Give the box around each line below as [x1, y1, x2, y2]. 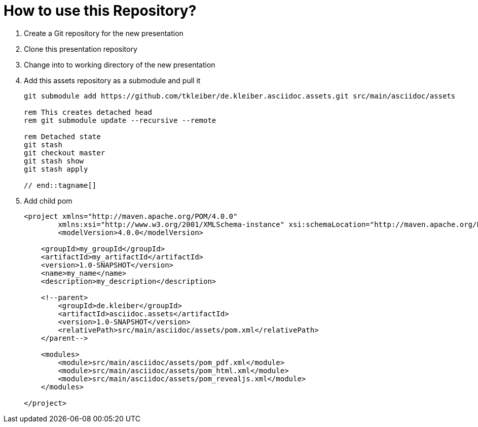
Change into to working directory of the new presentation [24, 60, 215, 69]
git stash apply [24, 165, 88, 173]
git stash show [24, 156, 84, 165]
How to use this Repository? [4, 2, 197, 19]
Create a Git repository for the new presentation [24, 28, 183, 38]
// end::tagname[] [24, 181, 97, 189]
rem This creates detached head [24, 108, 152, 116]
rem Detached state [24, 132, 101, 141]
